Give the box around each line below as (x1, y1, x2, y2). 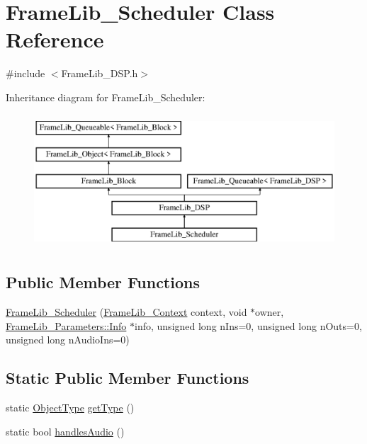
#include (6, 66, 45, 81)
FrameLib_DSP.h (61, 66, 138, 81)
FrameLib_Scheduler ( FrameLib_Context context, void (6, 304, 247, 319)
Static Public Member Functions (6, 367, 249, 389)
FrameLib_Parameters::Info (6, 318, 127, 333)
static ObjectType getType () (6, 400, 135, 415)
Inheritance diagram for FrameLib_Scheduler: (6, 89, 205, 104)
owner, (255, 304, 284, 319)
